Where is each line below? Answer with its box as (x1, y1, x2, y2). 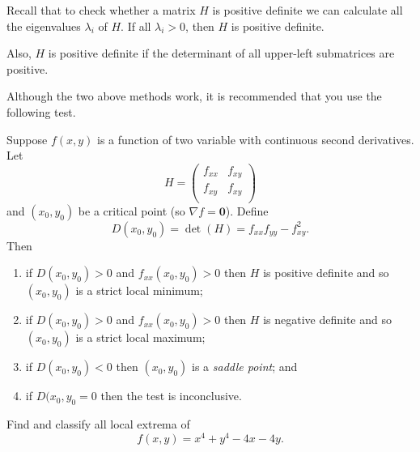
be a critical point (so (78, 202, 185, 219)
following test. (6, 103, 76, 120)
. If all (121, 17, 151, 34)
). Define (225, 202, 269, 219)
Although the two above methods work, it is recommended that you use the (6, 87, 382, 104)
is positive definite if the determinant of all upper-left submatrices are (48, 45, 395, 62)
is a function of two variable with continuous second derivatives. (97, 130, 414, 147)
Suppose (6, 130, 48, 147)
